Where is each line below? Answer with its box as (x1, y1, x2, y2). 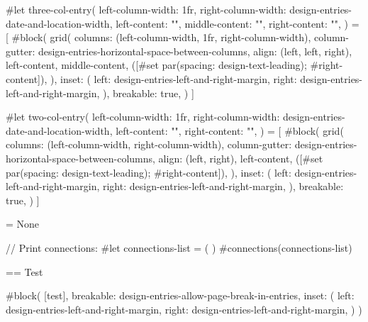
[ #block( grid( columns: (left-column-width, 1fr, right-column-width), (6, 30, 311, 45)
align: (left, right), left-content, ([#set (158, 150, 323, 165)
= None (6, 216, 40, 231)
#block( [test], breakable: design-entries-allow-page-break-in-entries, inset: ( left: (6, 288, 355, 303)
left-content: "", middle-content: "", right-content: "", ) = (116, 16, 359, 30)
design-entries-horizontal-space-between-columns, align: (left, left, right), (38, 43, 352, 58)
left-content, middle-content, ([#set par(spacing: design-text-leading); (6, 57, 307, 72)
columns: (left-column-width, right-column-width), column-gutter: (6, 137, 292, 152)
